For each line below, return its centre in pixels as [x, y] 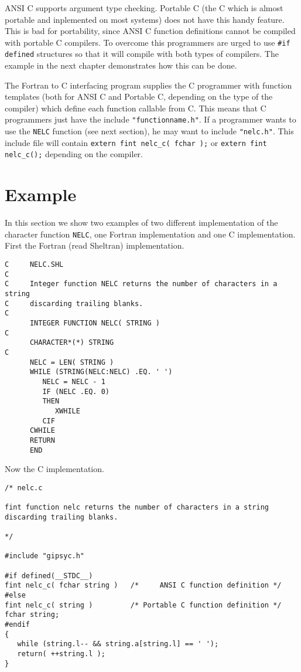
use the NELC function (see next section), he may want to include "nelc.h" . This [149, 131]
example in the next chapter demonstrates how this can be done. [121, 65]
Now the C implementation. [54, 469]
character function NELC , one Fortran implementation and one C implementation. [150, 234]
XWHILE [67, 411]
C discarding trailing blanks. [74, 303]
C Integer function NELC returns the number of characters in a [141, 284]
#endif [17, 624]
